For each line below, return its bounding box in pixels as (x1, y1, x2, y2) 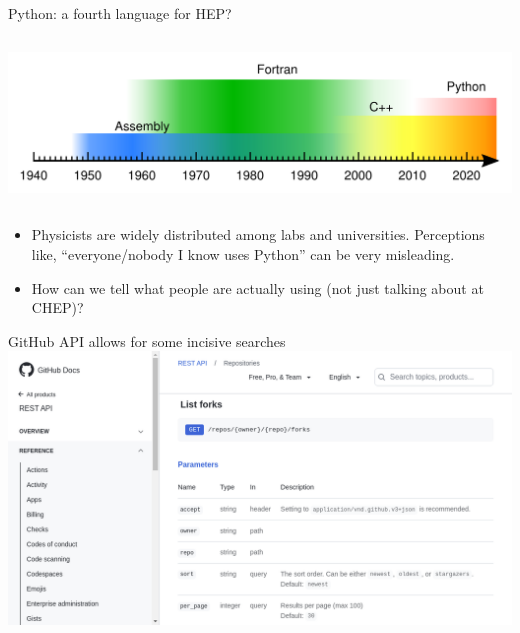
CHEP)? (31, 297, 84, 318)
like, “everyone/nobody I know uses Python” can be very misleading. (31, 244, 455, 265)
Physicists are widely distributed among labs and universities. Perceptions (31, 224, 485, 245)
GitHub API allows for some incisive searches (8, 330, 286, 351)
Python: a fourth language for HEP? (8, 3, 232, 23)
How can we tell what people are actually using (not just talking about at (31, 277, 484, 298)
